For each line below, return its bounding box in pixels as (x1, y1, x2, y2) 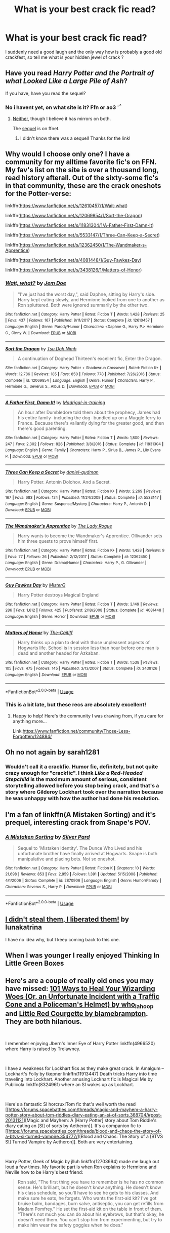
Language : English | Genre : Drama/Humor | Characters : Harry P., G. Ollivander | (5, 561, 147, 566)
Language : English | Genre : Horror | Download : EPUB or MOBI (5, 614, 115, 619)
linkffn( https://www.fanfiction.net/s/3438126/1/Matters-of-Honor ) (5, 267, 142, 273)
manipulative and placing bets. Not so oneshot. (17, 856, 116, 862)
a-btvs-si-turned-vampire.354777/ (5, 1133, 78, 1140)
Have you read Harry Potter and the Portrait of (5, 69, 154, 77)
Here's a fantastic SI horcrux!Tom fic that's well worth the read (5, 1101, 136, 1107)
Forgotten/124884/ (12, 733, 52, 739)
